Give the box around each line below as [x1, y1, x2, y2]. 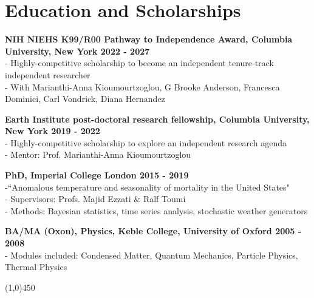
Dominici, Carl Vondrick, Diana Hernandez [5, 92, 165, 105]
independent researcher [5, 68, 90, 81]
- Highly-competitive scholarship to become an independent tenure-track [5, 56, 274, 69]
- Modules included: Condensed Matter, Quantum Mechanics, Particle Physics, [5, 248, 298, 261]
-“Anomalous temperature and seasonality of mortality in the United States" [5, 180, 290, 193]
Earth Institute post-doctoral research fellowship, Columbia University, [5, 112, 310, 125]
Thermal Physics [5, 260, 67, 273]
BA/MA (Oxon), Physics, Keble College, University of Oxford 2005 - [5, 225, 302, 237]
